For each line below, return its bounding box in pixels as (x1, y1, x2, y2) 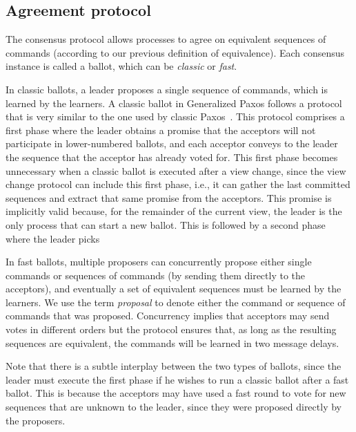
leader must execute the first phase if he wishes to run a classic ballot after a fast (6, 372, 349, 386)
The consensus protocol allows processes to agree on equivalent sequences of (6, 32, 326, 46)
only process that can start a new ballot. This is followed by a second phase (6, 217, 326, 232)
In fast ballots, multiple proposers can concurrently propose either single (6, 254, 312, 269)
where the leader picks (6, 231, 100, 245)
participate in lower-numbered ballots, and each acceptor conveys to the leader (6, 136, 338, 151)
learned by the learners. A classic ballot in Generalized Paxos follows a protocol (6, 95, 342, 110)
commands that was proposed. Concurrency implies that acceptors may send (6, 308, 330, 323)
